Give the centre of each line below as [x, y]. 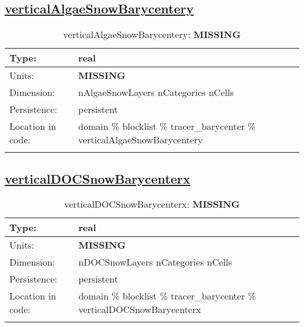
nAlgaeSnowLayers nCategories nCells [156, 92]
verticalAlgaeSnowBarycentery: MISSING [152, 35]
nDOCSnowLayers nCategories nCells [155, 262]
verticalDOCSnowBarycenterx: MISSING [152, 204]
